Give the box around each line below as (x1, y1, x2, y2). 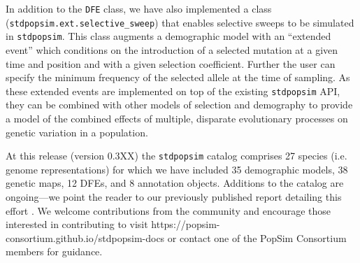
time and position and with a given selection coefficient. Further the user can (6, 56, 336, 71)
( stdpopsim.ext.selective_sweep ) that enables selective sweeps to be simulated (6, 15, 354, 29)
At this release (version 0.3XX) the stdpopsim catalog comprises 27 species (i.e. (6, 148, 347, 163)
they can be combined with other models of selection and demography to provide (6, 97, 353, 112)
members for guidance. (6, 244, 103, 259)
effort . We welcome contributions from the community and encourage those (6, 203, 331, 218)
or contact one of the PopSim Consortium (167, 230, 347, 245)
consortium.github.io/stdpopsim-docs (6, 230, 165, 245)
